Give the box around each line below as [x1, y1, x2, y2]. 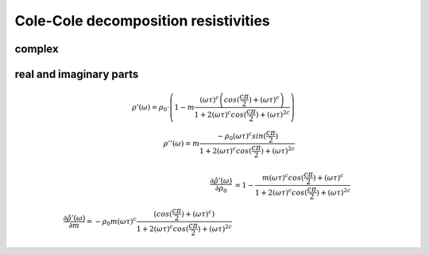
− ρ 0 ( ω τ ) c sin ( [217, 130, 267, 142]
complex [14, 42, 59, 56]
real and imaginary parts [14, 68, 139, 81]
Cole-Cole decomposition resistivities [14, 12, 270, 29]
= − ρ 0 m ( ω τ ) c [86, 215, 137, 228]
